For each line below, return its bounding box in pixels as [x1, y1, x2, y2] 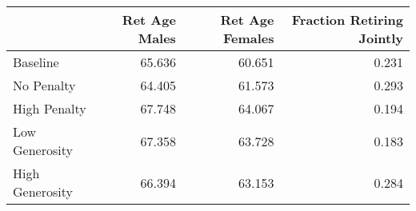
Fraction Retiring [291, 10, 403, 29]
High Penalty [13, 99, 86, 117]
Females [222, 29, 274, 47]
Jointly [358, 29, 403, 47]
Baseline [13, 53, 59, 71]
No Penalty [13, 76, 76, 94]
